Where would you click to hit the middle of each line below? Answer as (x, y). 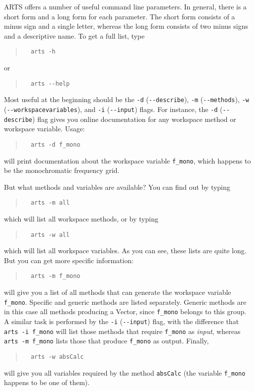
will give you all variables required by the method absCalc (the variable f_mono (125, 372)
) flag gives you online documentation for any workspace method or (134, 119)
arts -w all (50, 235)
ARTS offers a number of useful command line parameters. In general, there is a (126, 6)
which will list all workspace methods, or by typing (81, 219)
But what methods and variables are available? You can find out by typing (117, 187)
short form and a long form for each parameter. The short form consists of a (120, 16)
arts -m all (50, 203)
